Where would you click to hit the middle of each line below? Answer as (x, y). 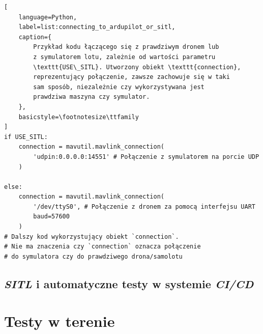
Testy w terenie (60, 321)
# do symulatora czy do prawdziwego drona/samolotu (93, 256)
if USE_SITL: (26, 137)
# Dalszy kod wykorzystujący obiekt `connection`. (92, 236)
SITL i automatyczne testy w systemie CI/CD (129, 283)
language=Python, (48, 17)
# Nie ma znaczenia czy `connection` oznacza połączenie (103, 247)
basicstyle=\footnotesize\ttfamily (79, 117)
